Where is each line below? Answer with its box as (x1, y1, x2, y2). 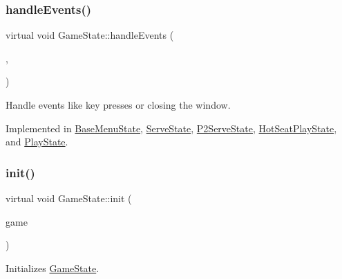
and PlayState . (6, 134, 68, 149)
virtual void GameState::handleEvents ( (6, 28, 174, 42)
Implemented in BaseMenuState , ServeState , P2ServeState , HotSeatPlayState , (6, 120, 337, 135)
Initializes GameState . (6, 260, 99, 275)
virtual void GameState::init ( (6, 191, 132, 205)
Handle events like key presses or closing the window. (6, 98, 231, 111)
